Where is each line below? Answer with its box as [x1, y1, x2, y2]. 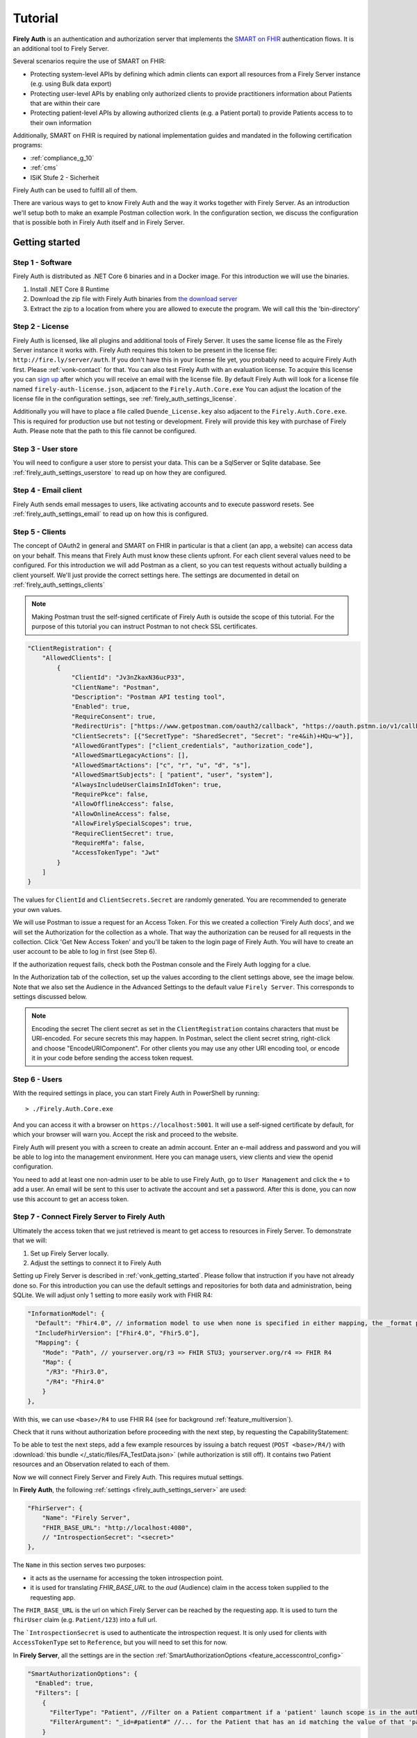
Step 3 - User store [13, 444, 78, 453]
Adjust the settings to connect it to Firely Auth [30, 1258, 162, 1267]
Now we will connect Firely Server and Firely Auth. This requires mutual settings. [13, 1472, 244, 1481]
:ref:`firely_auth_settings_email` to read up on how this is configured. [13, 510, 208, 518]
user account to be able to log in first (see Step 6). [13, 948, 157, 956]
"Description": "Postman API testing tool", [71, 693, 226, 701]
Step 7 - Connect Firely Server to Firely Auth [13, 1212, 165, 1221]
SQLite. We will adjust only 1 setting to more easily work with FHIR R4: [13, 1291, 213, 1299]
